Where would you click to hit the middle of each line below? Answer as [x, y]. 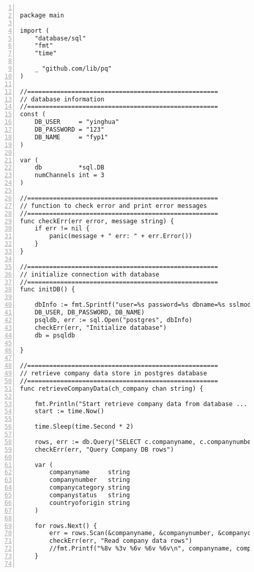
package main [42, 15]
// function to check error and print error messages [114, 206]
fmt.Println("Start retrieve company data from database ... [141, 404]
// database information [62, 99]
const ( [33, 114]
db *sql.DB [69, 168]
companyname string [90, 472]
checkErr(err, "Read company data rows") [121, 541]
